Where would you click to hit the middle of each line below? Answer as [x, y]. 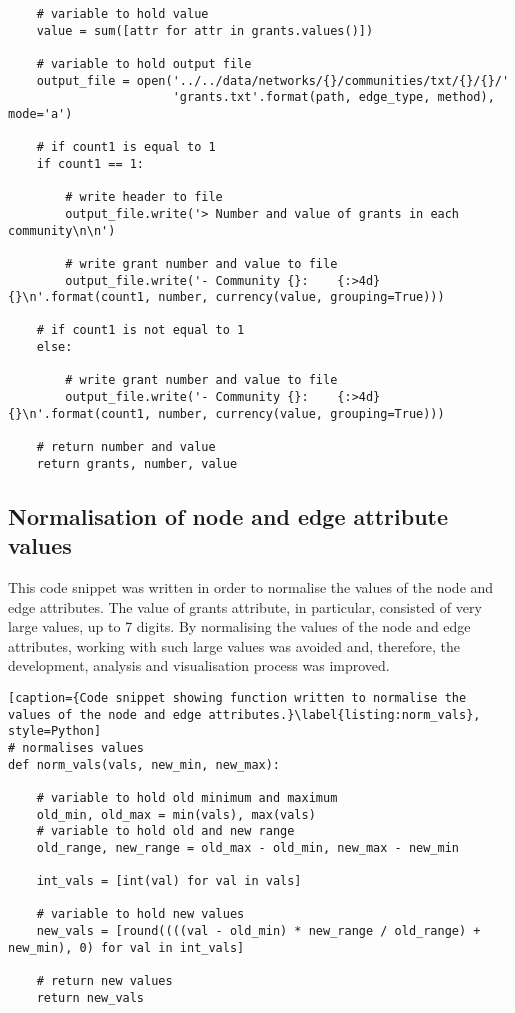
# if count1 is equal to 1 [126, 147]
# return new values [104, 981]
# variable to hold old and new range [165, 831]
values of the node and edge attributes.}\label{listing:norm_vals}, [244, 714]
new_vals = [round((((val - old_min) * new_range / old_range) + [258, 931]
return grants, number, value [137, 463]
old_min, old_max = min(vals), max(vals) [176, 814]
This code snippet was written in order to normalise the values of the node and [251, 586]
